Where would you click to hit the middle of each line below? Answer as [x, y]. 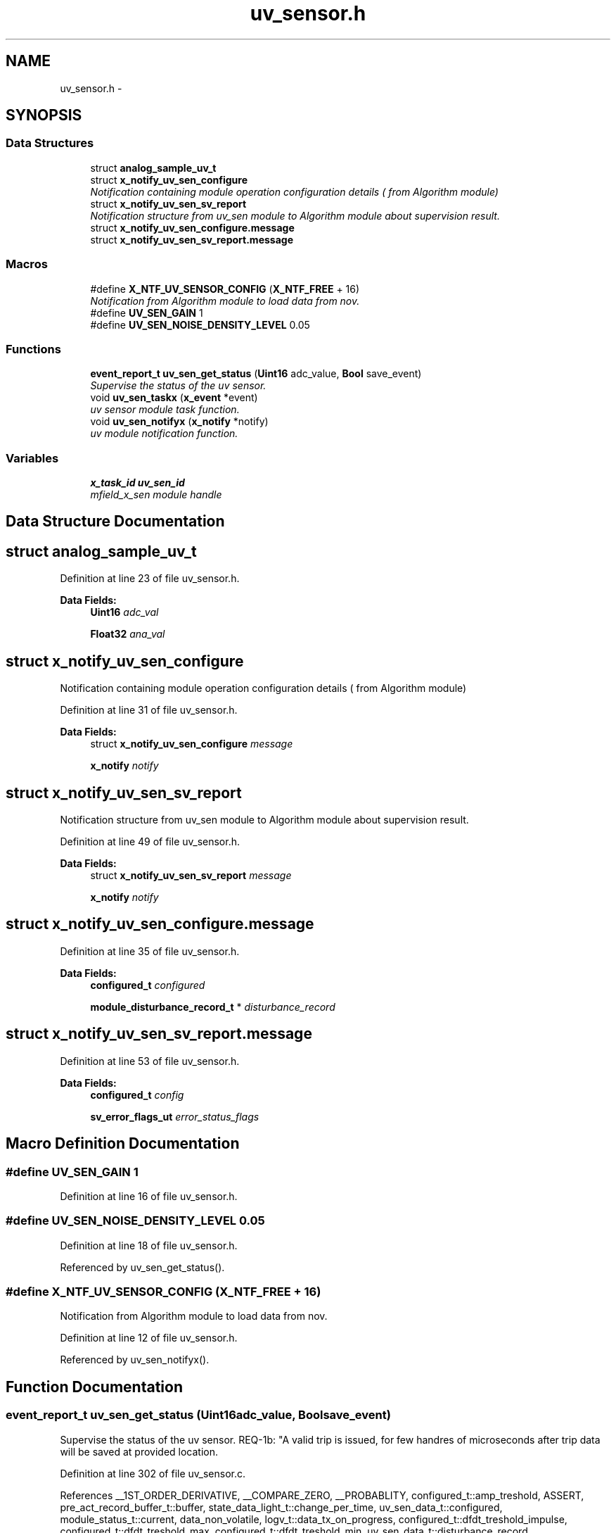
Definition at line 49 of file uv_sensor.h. [150, 842]
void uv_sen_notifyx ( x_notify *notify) [179, 422]
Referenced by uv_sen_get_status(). [142, 1267]
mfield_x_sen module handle [156, 495]
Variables [32, 458]
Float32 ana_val [128, 634]
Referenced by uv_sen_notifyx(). [135, 1360]
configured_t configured [148, 985]
